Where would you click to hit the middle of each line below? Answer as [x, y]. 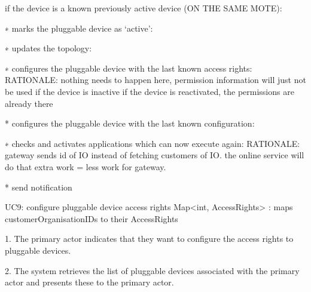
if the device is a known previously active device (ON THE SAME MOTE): [144, 8]
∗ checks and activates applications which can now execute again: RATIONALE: [153, 143]
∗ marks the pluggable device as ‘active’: [79, 28]
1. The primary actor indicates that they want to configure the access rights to [149, 239]
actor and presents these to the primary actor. [89, 282]
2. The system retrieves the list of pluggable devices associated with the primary [152, 270]
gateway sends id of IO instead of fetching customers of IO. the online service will [155, 155]
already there [29, 103]
